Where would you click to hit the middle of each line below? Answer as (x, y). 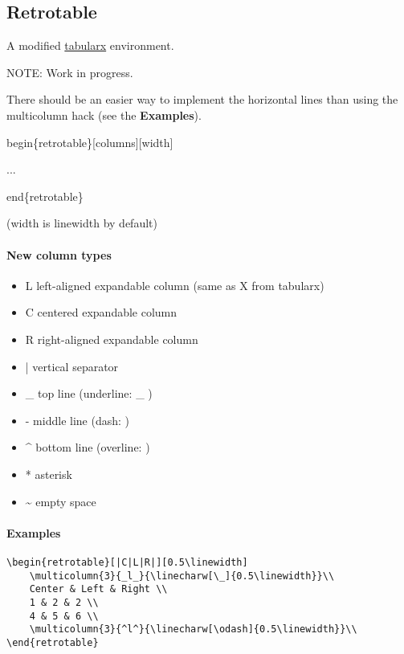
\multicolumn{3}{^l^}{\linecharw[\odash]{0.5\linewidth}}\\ (193, 629)
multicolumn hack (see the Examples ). (104, 114)
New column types (59, 254)
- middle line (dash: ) (77, 420)
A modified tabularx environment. (90, 45)
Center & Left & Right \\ (98, 589)
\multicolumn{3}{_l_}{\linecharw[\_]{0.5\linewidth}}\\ (182, 576)
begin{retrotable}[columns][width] (90, 142)
